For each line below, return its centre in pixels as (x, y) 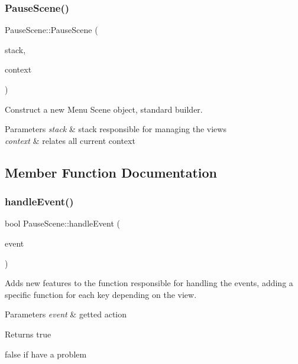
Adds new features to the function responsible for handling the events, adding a (149, 283)
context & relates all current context (70, 140)
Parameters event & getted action (66, 314)
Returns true (28, 334)
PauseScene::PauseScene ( (51, 30)
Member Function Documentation (111, 172)
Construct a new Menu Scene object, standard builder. (104, 109)
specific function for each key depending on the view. (101, 294)
